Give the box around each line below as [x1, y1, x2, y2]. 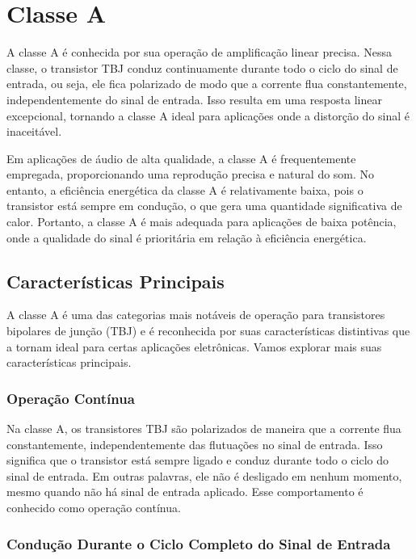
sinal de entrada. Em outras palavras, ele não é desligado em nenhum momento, [6, 467, 402, 484]
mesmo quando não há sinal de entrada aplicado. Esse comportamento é [6, 483, 363, 500]
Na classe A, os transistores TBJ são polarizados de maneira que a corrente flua [6, 420, 401, 437]
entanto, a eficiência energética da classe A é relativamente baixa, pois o [6, 181, 363, 198]
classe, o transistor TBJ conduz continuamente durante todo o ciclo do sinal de [6, 59, 398, 76]
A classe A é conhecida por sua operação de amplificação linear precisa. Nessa [6, 44, 392, 61]
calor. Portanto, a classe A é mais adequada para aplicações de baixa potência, [6, 213, 397, 230]
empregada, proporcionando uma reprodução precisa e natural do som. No [6, 166, 375, 183]
